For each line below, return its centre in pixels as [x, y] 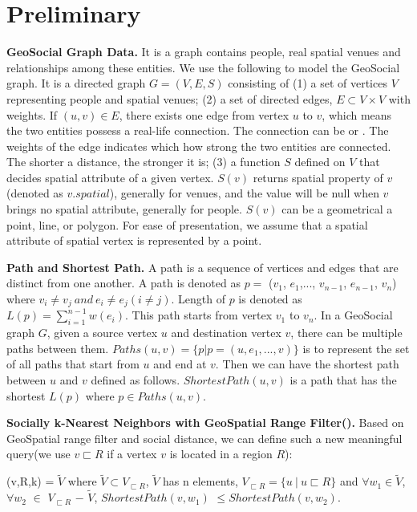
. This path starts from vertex [199, 315]
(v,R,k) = [30, 481]
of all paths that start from [73, 364]
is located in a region [221, 454]
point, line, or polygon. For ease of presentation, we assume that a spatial [187, 224]
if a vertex [132, 454]
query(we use [38, 454]
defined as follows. [136, 380]
